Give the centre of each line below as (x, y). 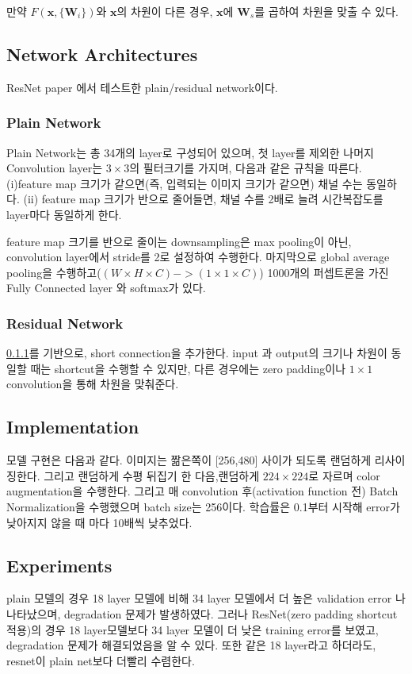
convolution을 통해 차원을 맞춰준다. (93, 384)
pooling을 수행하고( (54, 272)
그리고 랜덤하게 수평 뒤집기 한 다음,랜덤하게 (152, 475)
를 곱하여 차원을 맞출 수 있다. (326, 11)
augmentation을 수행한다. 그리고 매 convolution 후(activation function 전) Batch (202, 491)
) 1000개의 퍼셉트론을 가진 (324, 272)
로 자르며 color (344, 475)
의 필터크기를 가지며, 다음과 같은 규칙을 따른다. (246, 168)
